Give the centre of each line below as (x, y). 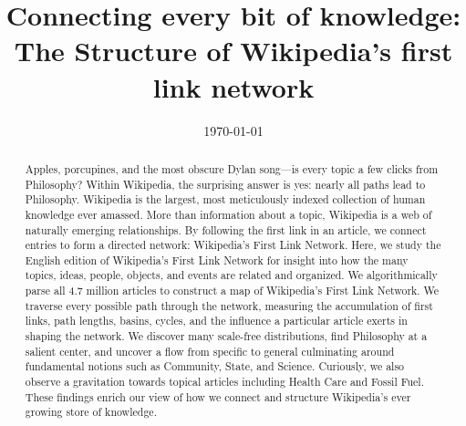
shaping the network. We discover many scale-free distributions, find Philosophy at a (226, 336)
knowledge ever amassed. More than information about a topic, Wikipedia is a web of (228, 214)
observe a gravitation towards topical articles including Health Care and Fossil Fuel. (224, 382)
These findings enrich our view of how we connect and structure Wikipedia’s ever (218, 396)
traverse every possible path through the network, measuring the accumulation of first (229, 305)
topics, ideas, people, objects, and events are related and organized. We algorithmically (231, 275)
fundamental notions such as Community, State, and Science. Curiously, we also (215, 366)
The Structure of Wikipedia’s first (233, 51)
